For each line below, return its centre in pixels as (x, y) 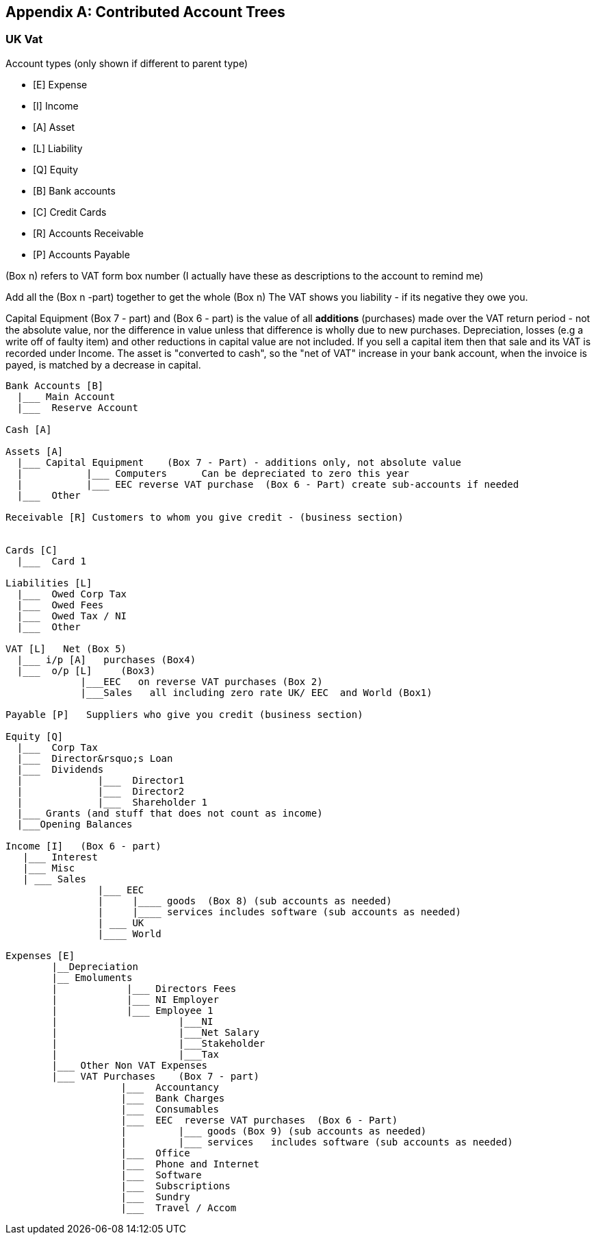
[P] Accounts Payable (81, 254)
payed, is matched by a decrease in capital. (103, 364)
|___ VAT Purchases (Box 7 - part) (155, 1076)
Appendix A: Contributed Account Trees (145, 12)
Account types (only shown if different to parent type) (127, 63)
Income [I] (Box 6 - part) (83, 846)
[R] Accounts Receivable (88, 233)
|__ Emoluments (92, 977)
